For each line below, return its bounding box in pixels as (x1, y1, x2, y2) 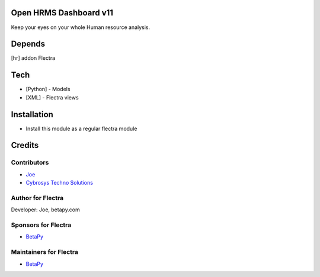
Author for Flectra (11, 194, 64, 202)
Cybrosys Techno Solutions (25, 179, 93, 186)
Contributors (11, 159, 49, 167)
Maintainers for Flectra (11, 248, 79, 256)
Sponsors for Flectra (11, 221, 72, 229)
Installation (11, 109, 53, 120)
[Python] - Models (25, 86, 71, 93)
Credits (11, 140, 39, 150)
